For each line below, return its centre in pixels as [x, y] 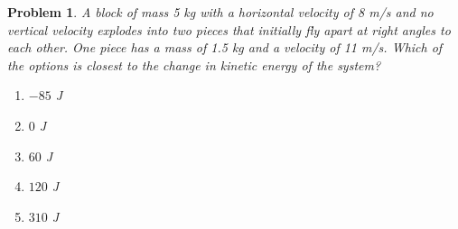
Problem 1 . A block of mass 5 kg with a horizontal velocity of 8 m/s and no [220, 12]
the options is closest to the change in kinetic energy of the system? [194, 64]
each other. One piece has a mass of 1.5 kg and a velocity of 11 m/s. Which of [225, 47]
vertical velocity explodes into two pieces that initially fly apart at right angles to [229, 29]
